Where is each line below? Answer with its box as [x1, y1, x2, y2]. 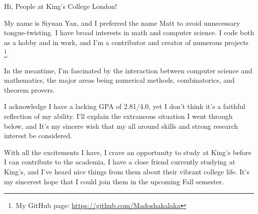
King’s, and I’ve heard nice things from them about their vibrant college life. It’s [4, 166, 250, 176]
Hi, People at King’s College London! [4, 1, 117, 11]
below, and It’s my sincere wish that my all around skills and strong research [4, 120, 238, 131]
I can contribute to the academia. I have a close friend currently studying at [4, 157, 236, 167]
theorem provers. [4, 84, 55, 95]
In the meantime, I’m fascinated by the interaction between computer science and [4, 65, 253, 75]
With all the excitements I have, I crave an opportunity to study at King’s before [4, 147, 252, 157]
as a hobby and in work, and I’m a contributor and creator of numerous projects [4, 37, 249, 47]
